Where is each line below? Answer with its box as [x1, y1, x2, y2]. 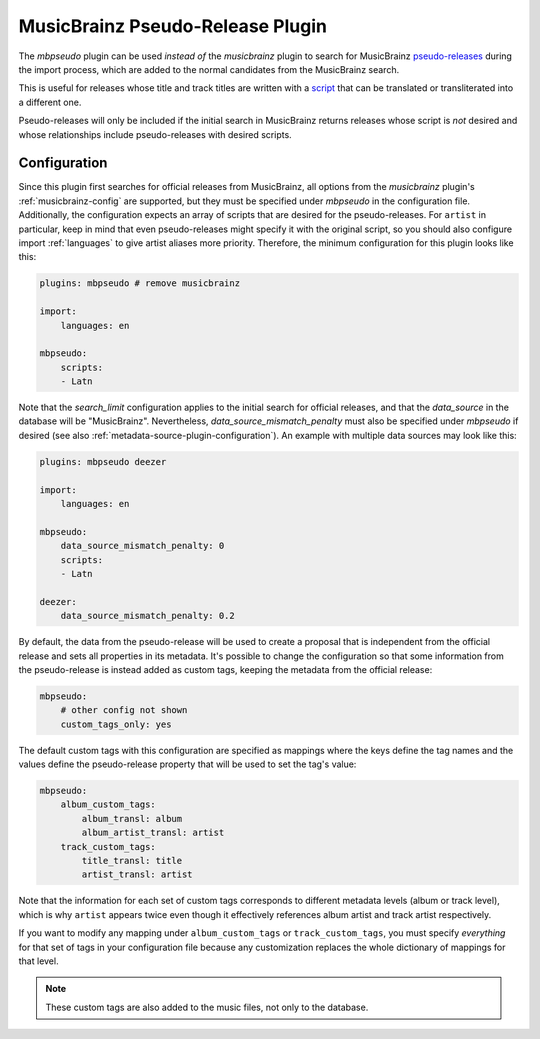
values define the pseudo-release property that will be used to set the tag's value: [18, 758, 357, 770]
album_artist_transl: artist [81, 827, 225, 839]
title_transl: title [81, 855, 183, 866]
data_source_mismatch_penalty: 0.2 [60, 610, 235, 622]
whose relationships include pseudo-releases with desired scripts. [18, 128, 292, 140]
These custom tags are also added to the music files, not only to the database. [45, 1001, 369, 1013]
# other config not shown [60, 705, 188, 716]
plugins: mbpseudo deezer [39, 456, 167, 467]
